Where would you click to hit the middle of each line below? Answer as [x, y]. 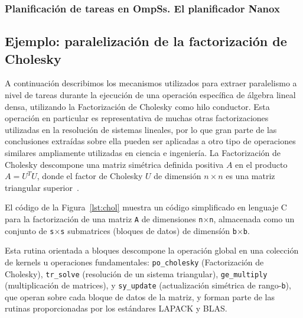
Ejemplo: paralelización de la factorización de [146, 41]
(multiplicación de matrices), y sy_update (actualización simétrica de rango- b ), [148, 285]
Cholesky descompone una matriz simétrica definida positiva [114, 164]
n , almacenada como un [252, 218]
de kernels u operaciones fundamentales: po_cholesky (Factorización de [134, 262]
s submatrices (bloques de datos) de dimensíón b [149, 230]
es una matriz [250, 176]
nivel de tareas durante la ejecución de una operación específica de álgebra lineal [150, 95]
